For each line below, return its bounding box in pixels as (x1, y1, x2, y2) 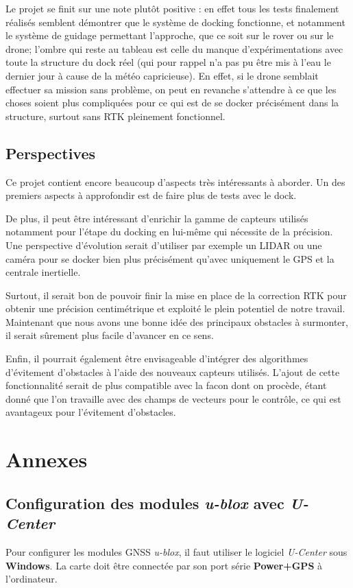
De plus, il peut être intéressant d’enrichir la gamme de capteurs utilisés (5, 211, 308, 225)
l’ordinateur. (5, 572, 58, 586)
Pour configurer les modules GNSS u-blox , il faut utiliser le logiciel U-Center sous (5, 545, 348, 559)
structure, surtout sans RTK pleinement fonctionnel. (5, 108, 226, 123)
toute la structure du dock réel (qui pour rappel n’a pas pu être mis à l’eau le (5, 55, 331, 69)
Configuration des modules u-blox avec (5, 492, 284, 513)
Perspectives (5, 142, 96, 163)
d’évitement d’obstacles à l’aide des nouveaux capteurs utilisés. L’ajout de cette (5, 364, 340, 379)
